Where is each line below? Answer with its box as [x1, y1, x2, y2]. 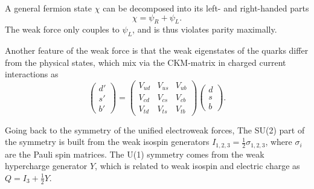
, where [265, 135, 292, 148]
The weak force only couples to [5, 23, 120, 36]
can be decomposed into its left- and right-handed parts [103, 2, 309, 14]
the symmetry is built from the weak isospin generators [5, 135, 210, 148]
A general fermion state [5, 2, 92, 14]
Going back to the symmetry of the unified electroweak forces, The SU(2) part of [5, 123, 305, 136]
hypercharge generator [5, 159, 88, 172]
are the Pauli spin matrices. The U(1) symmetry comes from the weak [5, 147, 264, 160]
